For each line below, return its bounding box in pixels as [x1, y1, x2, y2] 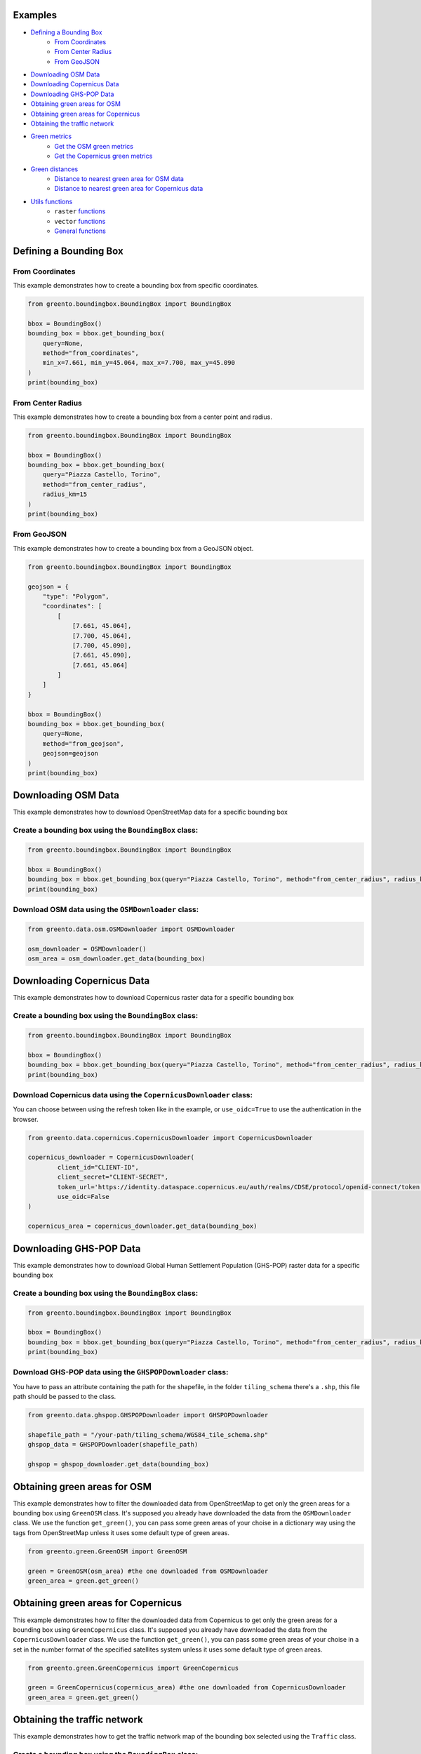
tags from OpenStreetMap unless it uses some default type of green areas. [13, 1528, 230, 1537]
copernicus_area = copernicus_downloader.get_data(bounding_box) [27, 1222, 258, 1231]
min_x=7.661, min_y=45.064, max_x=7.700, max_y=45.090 [42, 359, 235, 367]
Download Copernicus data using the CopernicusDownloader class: [13, 1090, 253, 1099]
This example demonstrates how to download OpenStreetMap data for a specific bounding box [13, 808, 288, 817]
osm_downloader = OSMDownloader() [27, 944, 147, 953]
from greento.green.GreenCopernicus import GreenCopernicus [27, 1663, 239, 1672]
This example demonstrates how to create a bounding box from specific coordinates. [13, 281, 259, 290]
